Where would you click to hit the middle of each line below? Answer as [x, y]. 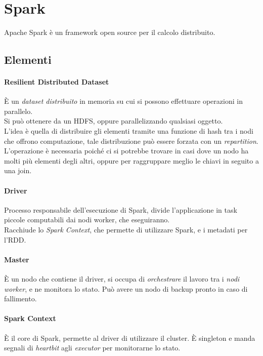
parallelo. [18, 111]
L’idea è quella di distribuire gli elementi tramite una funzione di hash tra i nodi [129, 131]
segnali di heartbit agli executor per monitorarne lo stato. [92, 348]
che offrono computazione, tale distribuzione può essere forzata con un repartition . [131, 141]
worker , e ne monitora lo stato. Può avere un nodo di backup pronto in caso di [126, 288]
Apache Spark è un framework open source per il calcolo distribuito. [110, 32]
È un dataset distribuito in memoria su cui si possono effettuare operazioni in [123, 101]
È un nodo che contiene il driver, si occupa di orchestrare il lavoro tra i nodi [122, 279]
